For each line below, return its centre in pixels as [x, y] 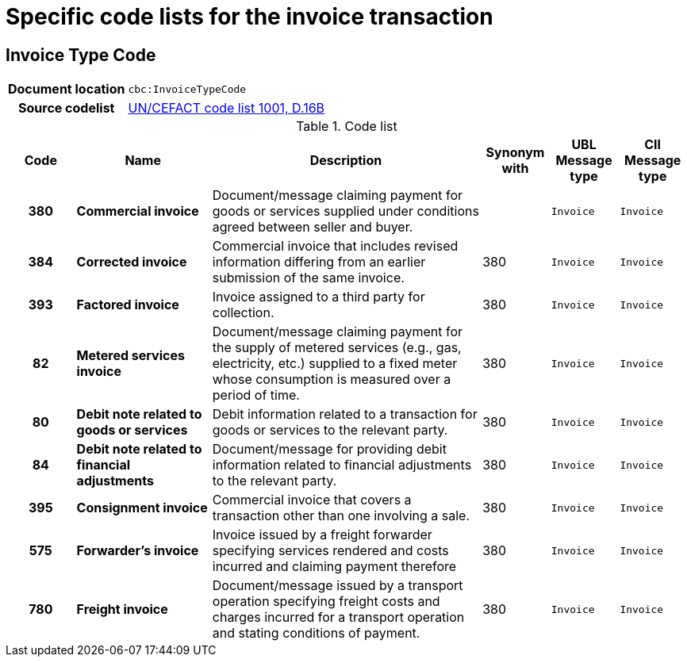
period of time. [256, 395]
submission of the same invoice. [308, 278]
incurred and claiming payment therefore [334, 567]
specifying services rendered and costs [330, 551]
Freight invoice [122, 609]
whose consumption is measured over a [332, 379]
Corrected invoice [132, 262]
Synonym [515, 153]
